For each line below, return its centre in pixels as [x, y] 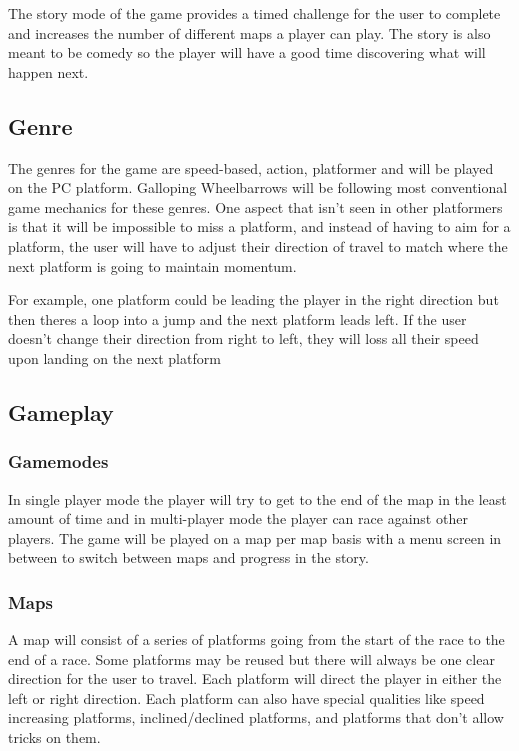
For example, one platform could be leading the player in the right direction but [253, 299]
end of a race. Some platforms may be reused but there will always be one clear [251, 658]
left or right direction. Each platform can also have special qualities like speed [246, 697]
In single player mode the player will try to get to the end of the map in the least [257, 498]
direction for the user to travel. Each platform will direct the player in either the [255, 678]
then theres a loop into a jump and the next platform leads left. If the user [237, 318]
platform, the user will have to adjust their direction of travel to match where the [258, 245]
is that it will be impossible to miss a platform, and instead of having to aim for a [259, 226]
